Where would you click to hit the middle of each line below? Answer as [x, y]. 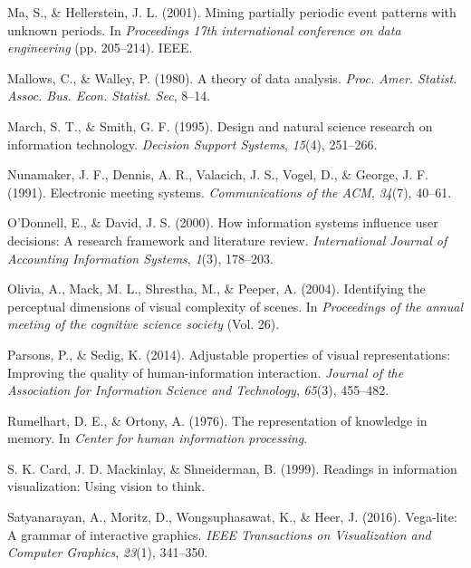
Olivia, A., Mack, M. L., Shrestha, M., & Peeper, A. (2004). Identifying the [216, 289]
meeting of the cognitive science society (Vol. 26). [144, 324]
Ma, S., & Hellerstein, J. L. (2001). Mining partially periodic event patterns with [232, 12]
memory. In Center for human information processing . [158, 438]
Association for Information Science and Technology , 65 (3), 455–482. [198, 390]
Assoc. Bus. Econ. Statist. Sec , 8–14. [109, 96]
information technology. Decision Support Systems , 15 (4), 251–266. [192, 144]
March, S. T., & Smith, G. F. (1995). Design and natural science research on [220, 125]
